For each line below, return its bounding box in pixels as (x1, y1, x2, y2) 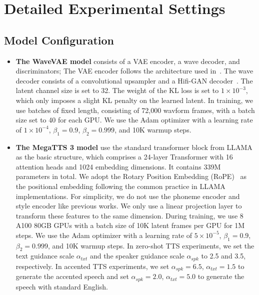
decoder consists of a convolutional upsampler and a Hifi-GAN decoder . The (15, 75, 253, 85)
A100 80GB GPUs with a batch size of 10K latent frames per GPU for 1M (15, 220, 245, 230)
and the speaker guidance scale (89, 250, 184, 261)
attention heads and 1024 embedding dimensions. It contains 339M (15, 161, 221, 171)
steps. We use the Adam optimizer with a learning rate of (15, 229, 192, 240)
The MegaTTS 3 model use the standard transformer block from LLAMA (15, 141, 252, 152)
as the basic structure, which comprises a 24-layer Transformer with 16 (15, 151, 233, 162)
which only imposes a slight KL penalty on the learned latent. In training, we (15, 94, 253, 105)
